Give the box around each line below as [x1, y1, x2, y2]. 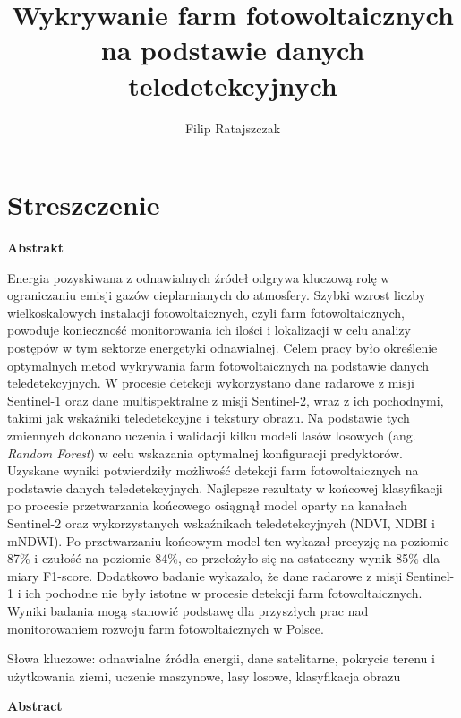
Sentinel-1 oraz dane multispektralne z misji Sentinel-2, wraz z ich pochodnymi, [7, 390, 444, 409]
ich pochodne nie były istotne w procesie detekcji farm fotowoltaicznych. [25, 584, 423, 603]
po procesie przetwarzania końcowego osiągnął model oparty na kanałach [7, 496, 407, 515]
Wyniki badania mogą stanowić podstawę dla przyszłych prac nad [7, 601, 369, 620]
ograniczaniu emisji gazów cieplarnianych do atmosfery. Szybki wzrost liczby [7, 286, 426, 304]
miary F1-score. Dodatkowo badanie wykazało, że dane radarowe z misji [7, 566, 403, 585]
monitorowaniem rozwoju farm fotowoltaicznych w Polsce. [7, 619, 324, 637]
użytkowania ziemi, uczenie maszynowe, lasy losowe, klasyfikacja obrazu [7, 666, 401, 685]
